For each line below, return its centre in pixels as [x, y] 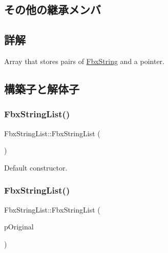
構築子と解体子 [42, 88]
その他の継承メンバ [52, 9]
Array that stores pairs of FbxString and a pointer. [84, 61]
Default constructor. [36, 167]
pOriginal [19, 227]
